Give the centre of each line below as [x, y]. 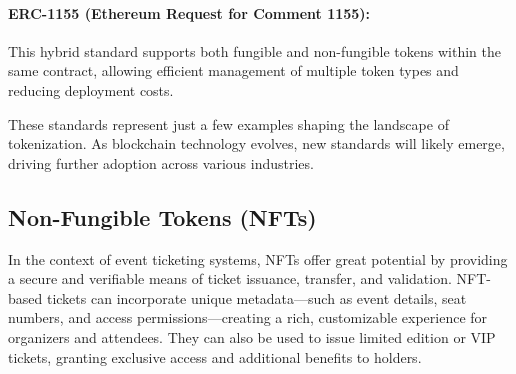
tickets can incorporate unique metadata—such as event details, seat [256, 297]
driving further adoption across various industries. [161, 162]
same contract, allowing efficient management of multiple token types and [233, 70]
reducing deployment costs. [91, 89]
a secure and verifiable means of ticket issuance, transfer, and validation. [230, 278]
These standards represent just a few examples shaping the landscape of [228, 123]
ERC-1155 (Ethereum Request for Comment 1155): [189, 12]
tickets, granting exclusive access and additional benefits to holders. [215, 356]
